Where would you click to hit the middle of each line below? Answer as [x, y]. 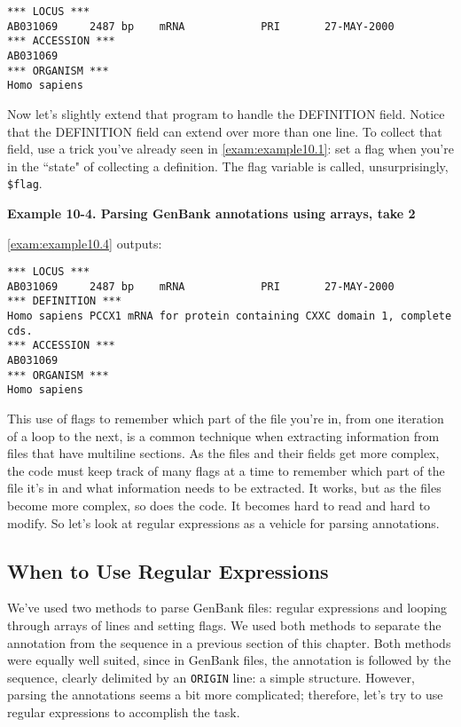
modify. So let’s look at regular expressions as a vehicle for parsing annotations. [223, 522]
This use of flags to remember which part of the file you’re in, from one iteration [226, 419]
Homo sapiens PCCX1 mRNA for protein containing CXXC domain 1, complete [230, 316]
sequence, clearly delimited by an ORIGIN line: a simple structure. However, [211, 677]
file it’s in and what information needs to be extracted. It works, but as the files [224, 488]
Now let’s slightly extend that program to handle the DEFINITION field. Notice [226, 113]
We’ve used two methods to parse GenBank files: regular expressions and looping [227, 608]
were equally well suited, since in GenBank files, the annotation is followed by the [229, 660]
